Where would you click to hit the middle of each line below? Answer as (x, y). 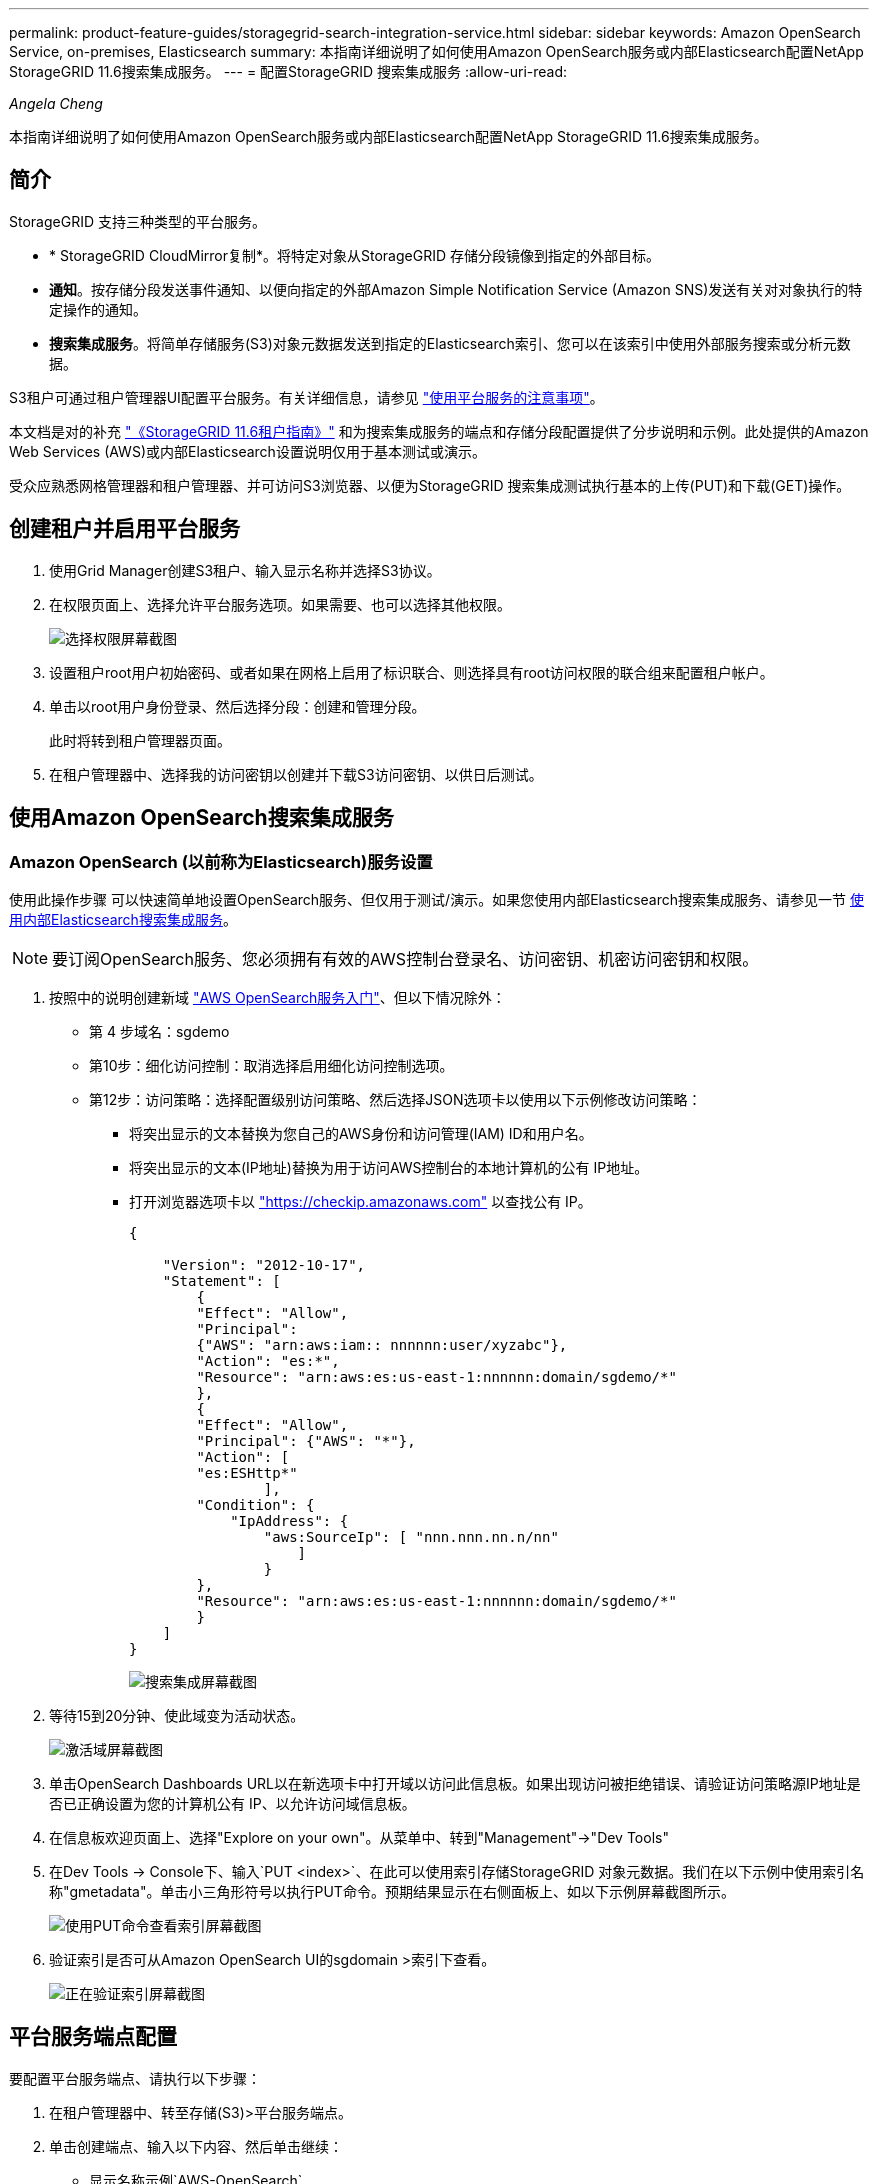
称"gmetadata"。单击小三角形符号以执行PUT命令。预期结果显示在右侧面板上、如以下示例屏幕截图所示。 (392, 1891)
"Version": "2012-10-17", (264, 1264)
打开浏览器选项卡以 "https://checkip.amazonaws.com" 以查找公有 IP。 (360, 1201)
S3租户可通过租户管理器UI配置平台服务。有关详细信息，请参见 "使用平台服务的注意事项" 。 (306, 397)
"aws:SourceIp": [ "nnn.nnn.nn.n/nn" (411, 1536)
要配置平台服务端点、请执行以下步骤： (135, 2078)
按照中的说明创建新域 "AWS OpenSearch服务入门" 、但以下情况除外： (277, 997)
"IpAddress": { (289, 1520)
